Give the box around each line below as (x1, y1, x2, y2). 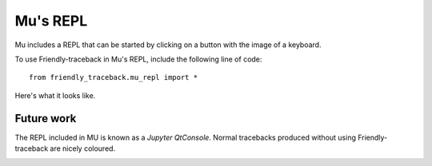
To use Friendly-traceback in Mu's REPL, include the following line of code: (14, 54, 262, 64)
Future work (14, 112, 77, 125)
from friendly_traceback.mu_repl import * (29, 73, 198, 82)
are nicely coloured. (50, 144, 116, 153)
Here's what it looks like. (14, 90, 96, 100)
